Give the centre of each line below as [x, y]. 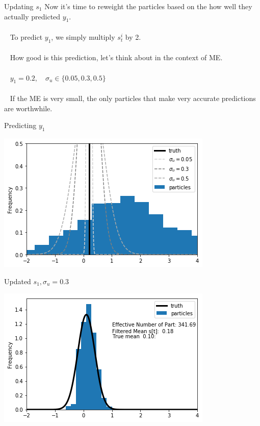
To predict [26, 36]
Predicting [20, 125]
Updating [19, 6]
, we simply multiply [83, 36]
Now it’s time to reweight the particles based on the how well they [148, 6]
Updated [18, 281]
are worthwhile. [28, 108]
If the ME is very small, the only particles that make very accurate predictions [133, 98]
